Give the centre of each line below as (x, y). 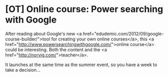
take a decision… (23, 70)
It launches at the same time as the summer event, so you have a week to (81, 64)
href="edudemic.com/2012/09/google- (123, 33)
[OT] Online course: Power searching (84, 9)
